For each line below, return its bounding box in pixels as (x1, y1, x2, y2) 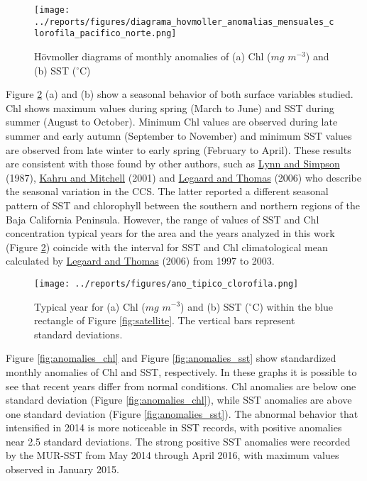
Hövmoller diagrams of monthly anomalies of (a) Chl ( (34, 48, 271, 63)
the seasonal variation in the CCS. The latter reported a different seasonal (6, 184, 329, 199)
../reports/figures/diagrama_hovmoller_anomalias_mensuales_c (34, 16, 334, 27)
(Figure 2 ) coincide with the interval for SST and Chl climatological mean (6, 239, 328, 254)
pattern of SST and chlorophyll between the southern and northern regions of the (6, 197, 360, 212)
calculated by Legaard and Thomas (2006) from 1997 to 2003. (6, 253, 275, 268)
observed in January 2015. (6, 462, 119, 477)
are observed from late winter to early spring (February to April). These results (6, 142, 351, 157)
